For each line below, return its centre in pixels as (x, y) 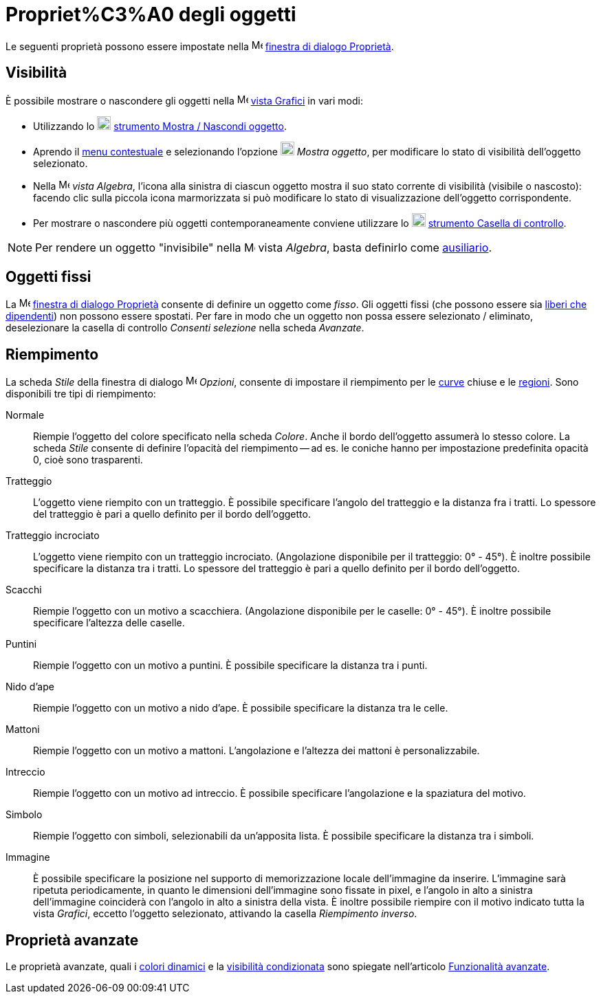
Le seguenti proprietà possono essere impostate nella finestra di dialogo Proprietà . (200, 46)
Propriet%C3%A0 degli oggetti (151, 14)
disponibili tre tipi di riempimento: (81, 394)
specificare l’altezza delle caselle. (109, 623)
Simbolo (24, 815)
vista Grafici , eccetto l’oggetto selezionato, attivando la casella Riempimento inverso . (225, 914)
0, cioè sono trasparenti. (88, 460)
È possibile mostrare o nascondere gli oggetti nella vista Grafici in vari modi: (184, 100)
